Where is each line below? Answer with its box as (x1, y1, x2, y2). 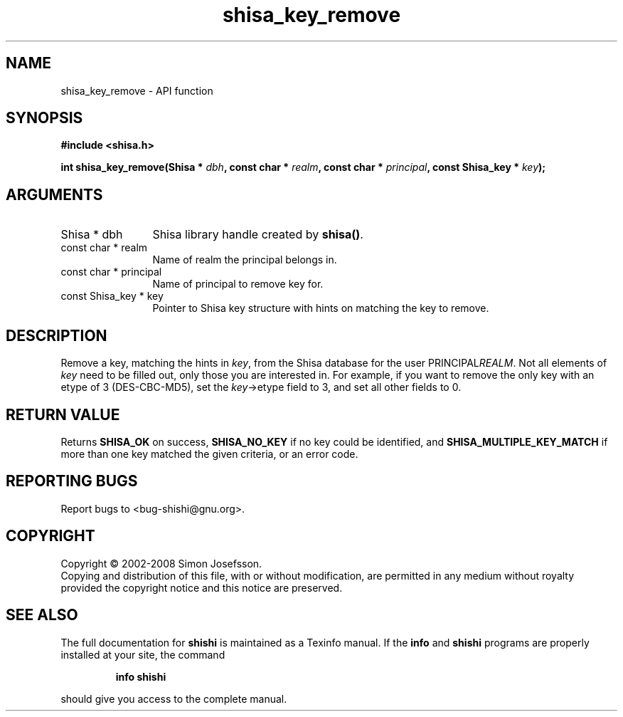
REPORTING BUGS (6, 472, 138, 491)
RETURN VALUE (6, 405, 120, 424)
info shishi (115, 670, 166, 683)
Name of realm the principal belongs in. (152, 253, 337, 266)
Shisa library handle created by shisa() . (152, 227, 363, 242)
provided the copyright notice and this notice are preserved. (60, 581, 343, 594)
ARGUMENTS (6, 185, 103, 204)
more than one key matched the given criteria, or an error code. (60, 447, 358, 460)
